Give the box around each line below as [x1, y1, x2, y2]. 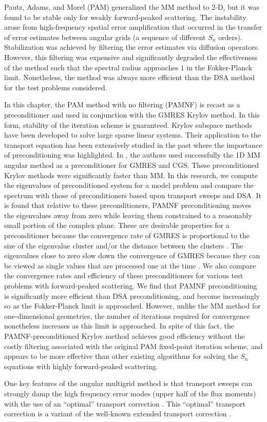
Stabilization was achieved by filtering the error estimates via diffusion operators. [4, 42, 260, 52]
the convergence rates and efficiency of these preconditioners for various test [4, 270, 243, 281]
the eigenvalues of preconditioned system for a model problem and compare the [4, 180, 254, 190]
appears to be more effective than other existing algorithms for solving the [4, 351, 238, 361]
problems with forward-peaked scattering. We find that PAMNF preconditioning [4, 280, 257, 291]
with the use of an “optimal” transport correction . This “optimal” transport [4, 398, 245, 409]
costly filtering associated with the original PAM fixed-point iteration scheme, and [4, 340, 263, 351]
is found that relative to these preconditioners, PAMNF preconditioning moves [4, 200, 252, 210]
